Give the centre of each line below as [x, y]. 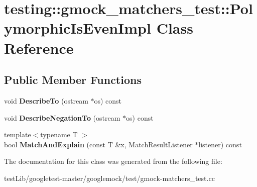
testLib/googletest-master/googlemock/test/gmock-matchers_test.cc [109, 178]
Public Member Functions [73, 80]
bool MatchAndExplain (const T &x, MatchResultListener [98, 144]
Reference [39, 48]
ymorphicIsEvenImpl [78, 28]
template [18, 134]
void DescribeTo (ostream [46, 100]
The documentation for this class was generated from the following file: [113, 161]
